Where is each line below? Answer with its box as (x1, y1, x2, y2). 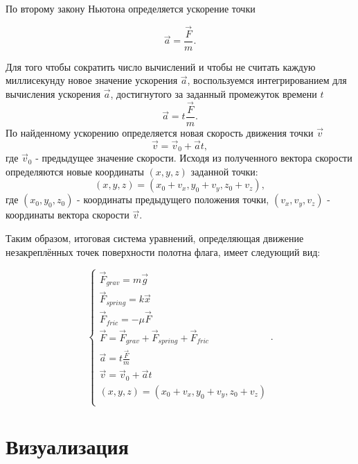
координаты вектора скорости (6, 207, 129, 222)
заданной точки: (190, 164, 258, 178)
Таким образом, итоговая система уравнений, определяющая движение (6, 230, 304, 245)
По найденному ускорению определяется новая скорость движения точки (6, 125, 314, 139)
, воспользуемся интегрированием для (187, 73, 347, 87)
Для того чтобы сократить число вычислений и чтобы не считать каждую (6, 59, 316, 74)
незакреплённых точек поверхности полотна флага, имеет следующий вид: (6, 244, 321, 259)
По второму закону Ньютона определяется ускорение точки (6, 1, 256, 15)
